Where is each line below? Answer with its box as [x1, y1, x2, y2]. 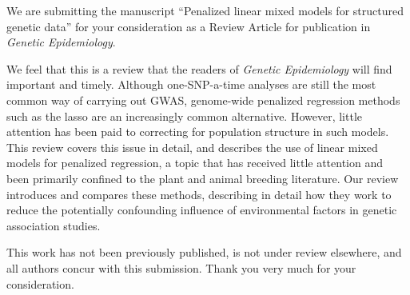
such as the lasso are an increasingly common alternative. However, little [6, 107, 362, 124]
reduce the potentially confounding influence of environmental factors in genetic [6, 201, 397, 218]
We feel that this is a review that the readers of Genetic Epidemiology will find [6, 60, 392, 77]
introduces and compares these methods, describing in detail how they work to [6, 185, 392, 202]
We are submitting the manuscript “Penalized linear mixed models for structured [6, 2, 404, 18]
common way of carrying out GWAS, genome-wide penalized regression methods [6, 91, 400, 108]
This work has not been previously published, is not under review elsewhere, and [6, 244, 402, 261]
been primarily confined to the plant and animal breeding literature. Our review [6, 169, 399, 186]
